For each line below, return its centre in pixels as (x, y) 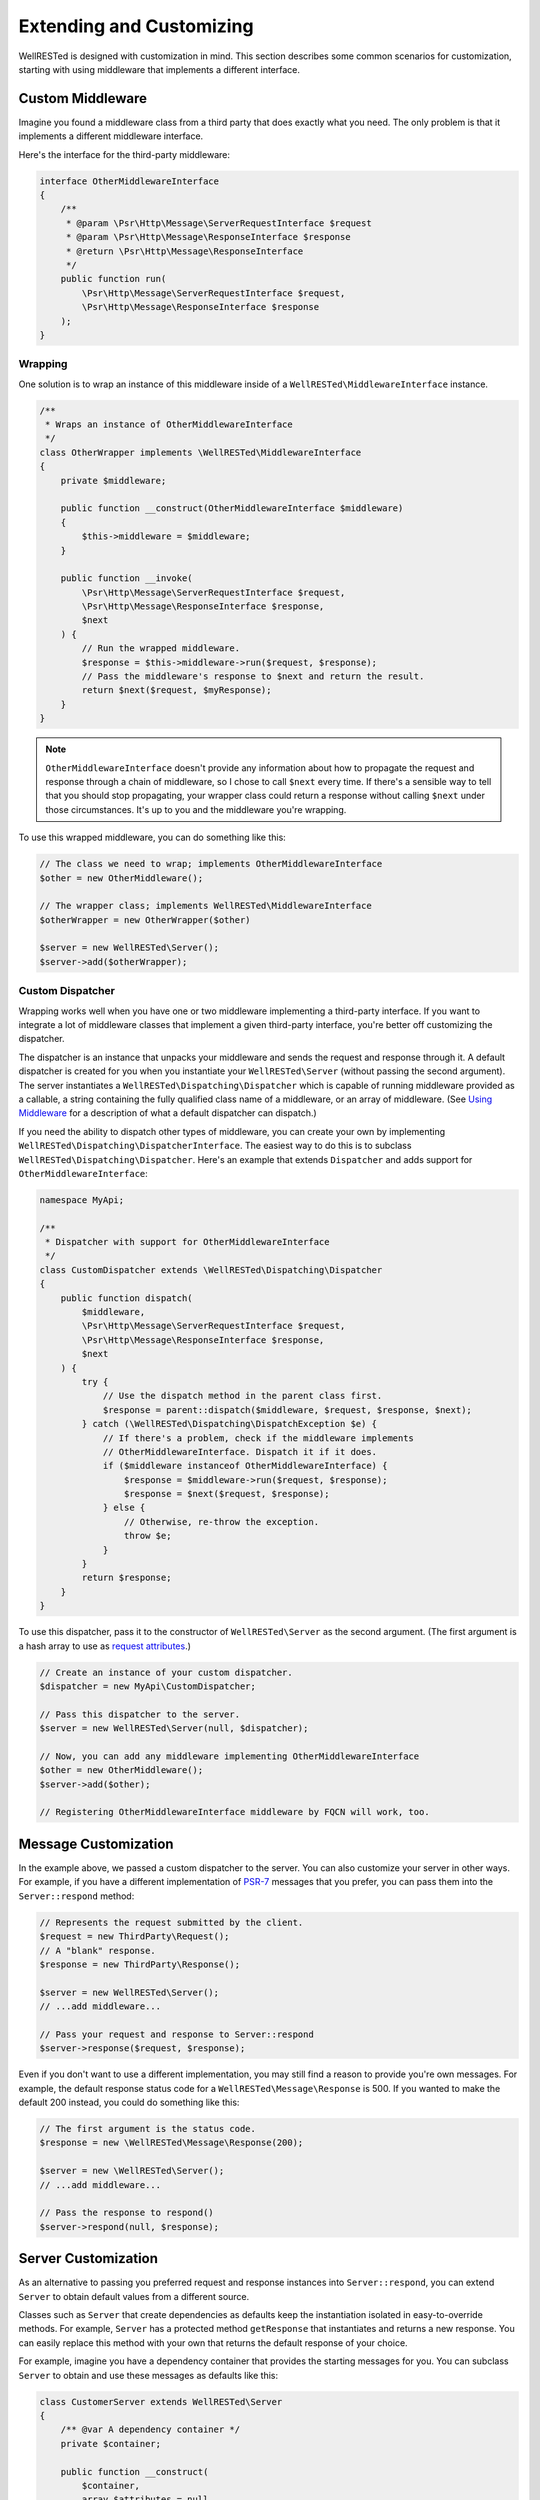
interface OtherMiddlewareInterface (129, 181)
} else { (124, 1508)
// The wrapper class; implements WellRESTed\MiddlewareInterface (205, 906)
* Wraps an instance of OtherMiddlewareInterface (169, 424)
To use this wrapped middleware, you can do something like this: (152, 837)
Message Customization (96, 1843)
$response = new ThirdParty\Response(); (139, 1964)
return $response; (126, 1578)
